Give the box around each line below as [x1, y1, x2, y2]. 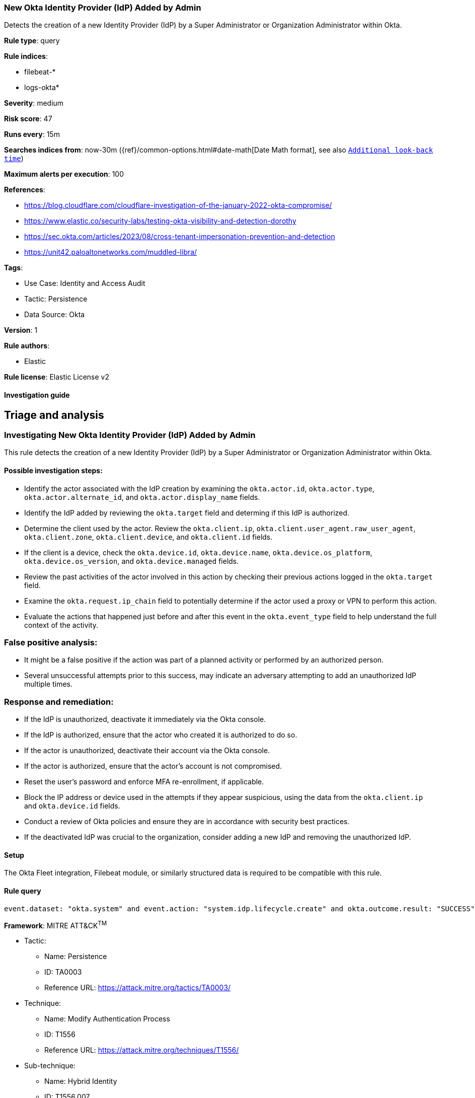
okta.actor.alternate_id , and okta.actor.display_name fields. [24, 492, 260, 501]
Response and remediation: [4, 696, 114, 707]
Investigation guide [4, 390, 70, 399]
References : [4, 185, 45, 194]
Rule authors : [4, 341, 50, 350]
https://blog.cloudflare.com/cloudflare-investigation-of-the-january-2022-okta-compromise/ [24, 201, 332, 210]
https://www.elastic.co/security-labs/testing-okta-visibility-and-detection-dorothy [24, 216, 296, 226]
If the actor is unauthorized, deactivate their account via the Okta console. [24, 746, 270, 755]
